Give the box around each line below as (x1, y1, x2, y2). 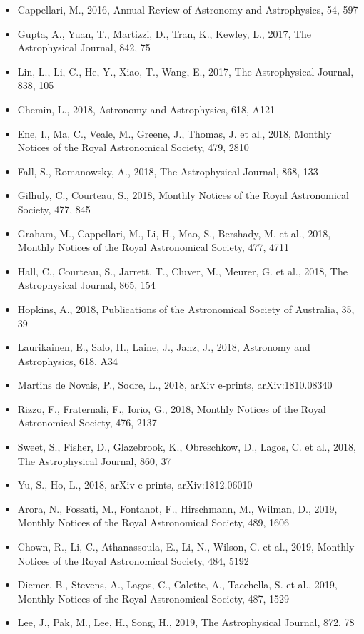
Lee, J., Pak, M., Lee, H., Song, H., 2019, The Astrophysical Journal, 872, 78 (17, 615, 355, 630)
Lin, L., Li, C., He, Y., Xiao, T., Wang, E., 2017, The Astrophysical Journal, (17, 63, 354, 78)
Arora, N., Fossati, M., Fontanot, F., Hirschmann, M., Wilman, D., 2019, (17, 501, 338, 516)
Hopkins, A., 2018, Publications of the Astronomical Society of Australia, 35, (17, 301, 355, 316)
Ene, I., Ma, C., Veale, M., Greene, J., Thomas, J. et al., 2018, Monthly (17, 126, 332, 140)
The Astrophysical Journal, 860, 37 (17, 453, 171, 468)
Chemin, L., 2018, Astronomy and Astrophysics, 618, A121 (17, 101, 275, 116)
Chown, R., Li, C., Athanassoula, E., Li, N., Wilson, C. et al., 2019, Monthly (17, 539, 355, 554)
